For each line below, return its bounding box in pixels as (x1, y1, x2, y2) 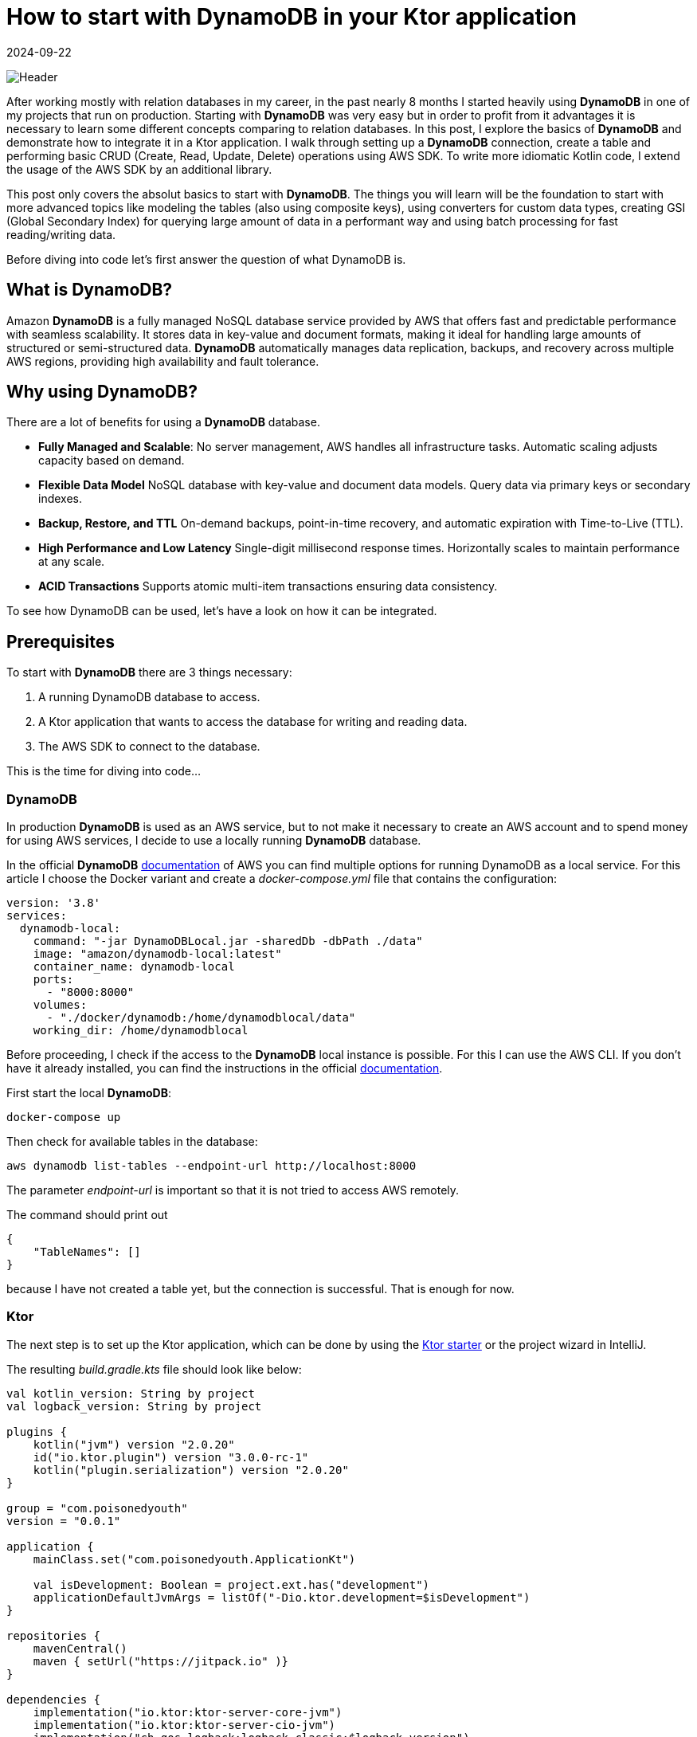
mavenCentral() (33, 1641, 127, 1655)
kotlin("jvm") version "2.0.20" (33, 1437, 235, 1451)
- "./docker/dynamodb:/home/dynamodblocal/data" (46, 1011, 356, 1025)
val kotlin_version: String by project (6, 1386, 255, 1400)
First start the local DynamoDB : (6, 1086, 171, 1100)
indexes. (38, 492, 82, 506)
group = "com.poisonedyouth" (6, 1501, 188, 1515)
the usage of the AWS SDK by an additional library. (6, 162, 272, 176)
